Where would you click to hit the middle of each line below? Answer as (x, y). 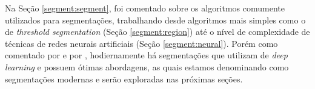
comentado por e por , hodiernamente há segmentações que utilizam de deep (146, 55)
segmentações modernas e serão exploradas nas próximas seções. (124, 78)
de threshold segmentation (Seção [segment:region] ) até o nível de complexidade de (157, 32)
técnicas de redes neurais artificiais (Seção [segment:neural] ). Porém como (141, 43)
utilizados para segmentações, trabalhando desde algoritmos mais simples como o (155, 20)
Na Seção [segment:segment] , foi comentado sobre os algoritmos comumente (145, 8)
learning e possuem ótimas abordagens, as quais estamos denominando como (147, 66)
